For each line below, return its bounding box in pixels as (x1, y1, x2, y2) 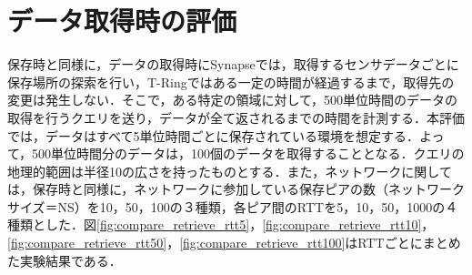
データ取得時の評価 (7, 2, 237, 39)
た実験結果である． (7, 250, 122, 270)
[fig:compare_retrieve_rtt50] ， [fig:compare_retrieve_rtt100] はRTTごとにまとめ (7, 233, 461, 252)
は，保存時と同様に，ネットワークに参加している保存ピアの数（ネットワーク (7, 179, 465, 199)
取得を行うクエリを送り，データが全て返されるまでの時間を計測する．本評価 (7, 107, 466, 127)
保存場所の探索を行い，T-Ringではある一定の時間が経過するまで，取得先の (7, 72, 455, 91)
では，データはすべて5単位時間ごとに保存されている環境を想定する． (7, 126, 420, 145)
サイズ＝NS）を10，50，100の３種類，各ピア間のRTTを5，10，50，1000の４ (7, 197, 458, 216)
